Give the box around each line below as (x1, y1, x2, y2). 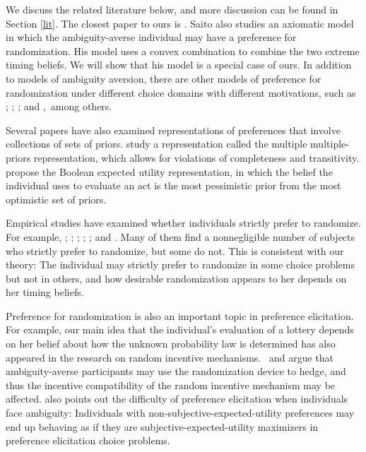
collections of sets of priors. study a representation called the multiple (6, 136, 307, 151)
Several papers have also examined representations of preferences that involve (6, 122, 341, 137)
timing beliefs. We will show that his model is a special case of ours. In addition (6, 57, 352, 72)
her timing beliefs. (6, 285, 84, 299)
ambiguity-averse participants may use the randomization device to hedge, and (6, 364, 346, 379)
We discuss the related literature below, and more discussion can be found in (6, 2, 338, 16)
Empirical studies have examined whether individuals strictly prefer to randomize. (6, 215, 361, 230)
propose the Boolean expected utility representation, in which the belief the (6, 164, 333, 179)
